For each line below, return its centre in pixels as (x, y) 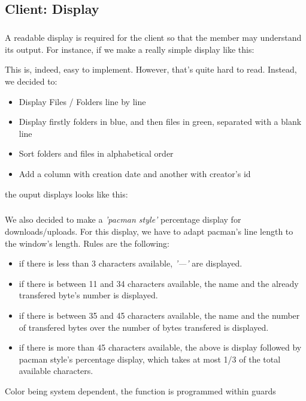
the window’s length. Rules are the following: (87, 243)
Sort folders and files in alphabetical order (96, 153)
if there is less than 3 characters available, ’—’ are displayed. (131, 263)
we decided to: (31, 81)
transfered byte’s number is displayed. (88, 295)
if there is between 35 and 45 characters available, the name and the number (159, 315)
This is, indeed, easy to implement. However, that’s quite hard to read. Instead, (151, 69)
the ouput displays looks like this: (66, 194)
